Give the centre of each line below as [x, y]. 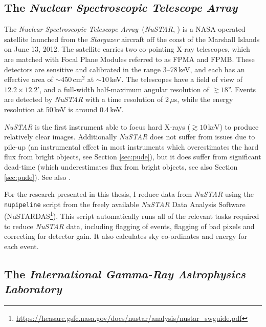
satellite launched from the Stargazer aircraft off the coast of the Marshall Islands [132, 39]
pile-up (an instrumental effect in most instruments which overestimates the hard [131, 146]
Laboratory [33, 289]
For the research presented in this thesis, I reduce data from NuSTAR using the [129, 194]
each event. [21, 246]
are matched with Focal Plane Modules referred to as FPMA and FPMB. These [129, 59]
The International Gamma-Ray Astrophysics [125, 273]
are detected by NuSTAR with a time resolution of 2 [86, 99]
